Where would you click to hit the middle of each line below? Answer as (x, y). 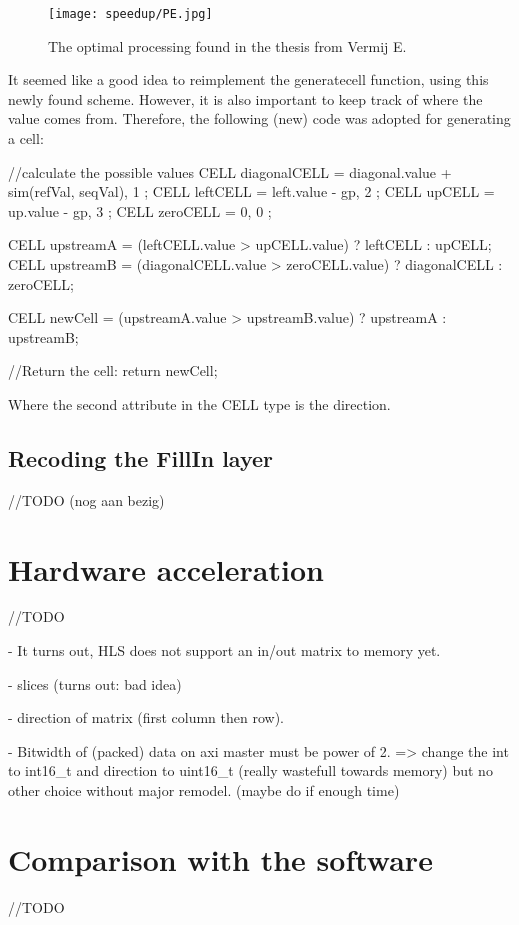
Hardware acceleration (166, 568)
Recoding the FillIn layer (141, 457)
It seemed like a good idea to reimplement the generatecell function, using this (248, 79)
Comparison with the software (220, 858)
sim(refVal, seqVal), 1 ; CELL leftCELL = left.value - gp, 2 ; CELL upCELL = (251, 191)
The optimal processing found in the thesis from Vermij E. (227, 45)
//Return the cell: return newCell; (113, 370)
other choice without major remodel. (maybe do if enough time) (204, 790)
